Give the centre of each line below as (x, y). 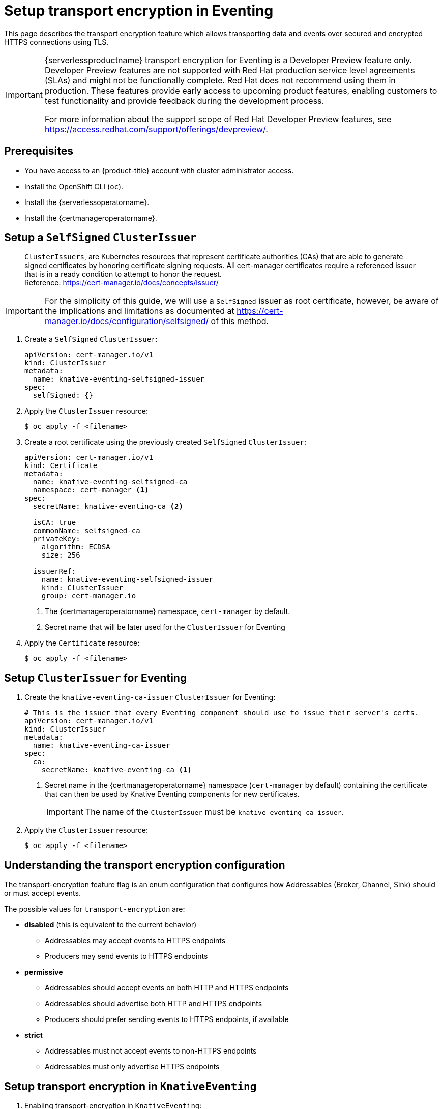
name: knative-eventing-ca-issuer (101, 746)
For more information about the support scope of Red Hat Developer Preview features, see (218, 119)
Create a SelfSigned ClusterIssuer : (91, 339)
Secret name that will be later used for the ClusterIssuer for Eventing (165, 627)
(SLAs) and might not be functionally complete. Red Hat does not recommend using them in (220, 80)
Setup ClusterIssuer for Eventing (96, 678)
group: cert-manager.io (89, 596)
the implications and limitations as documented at (139, 311)
